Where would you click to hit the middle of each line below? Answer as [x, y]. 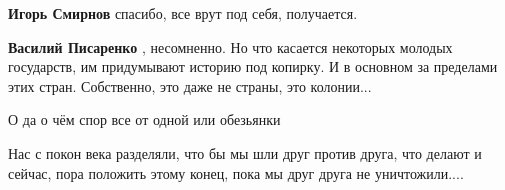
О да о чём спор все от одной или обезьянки [144, 119]
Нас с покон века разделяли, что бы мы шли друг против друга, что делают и [245, 152]
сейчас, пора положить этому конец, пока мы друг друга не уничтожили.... [236, 172]
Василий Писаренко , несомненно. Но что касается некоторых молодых [230, 46]
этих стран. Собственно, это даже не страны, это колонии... [190, 85]
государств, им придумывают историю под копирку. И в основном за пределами [253, 66]
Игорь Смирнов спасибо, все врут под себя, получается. [183, 13]
